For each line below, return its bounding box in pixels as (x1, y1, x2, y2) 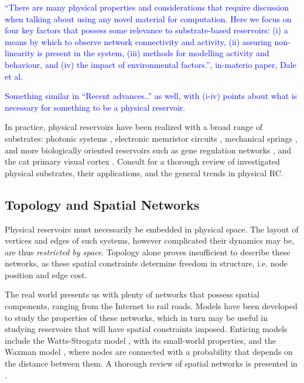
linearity (5, 47, 35, 59)
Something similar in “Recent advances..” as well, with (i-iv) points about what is (5, 90, 298, 102)
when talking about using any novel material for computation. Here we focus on (5, 12, 292, 25)
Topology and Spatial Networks (5, 195, 200, 213)
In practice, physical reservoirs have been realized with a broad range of (5, 121, 262, 133)
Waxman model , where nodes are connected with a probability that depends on (5, 346, 293, 358)
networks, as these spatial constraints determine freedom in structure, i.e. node (5, 257, 288, 269)
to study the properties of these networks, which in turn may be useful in (5, 311, 268, 323)
